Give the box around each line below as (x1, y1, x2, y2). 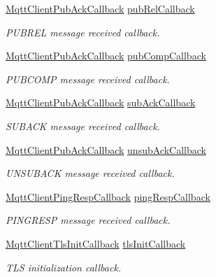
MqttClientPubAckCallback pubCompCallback (6, 48, 206, 63)
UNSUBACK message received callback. (6, 166, 175, 180)
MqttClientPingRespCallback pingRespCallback (6, 189, 210, 204)
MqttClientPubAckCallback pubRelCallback (6, 1, 195, 15)
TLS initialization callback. (6, 260, 122, 274)
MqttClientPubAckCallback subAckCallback (6, 95, 196, 110)
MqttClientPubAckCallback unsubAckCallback (6, 142, 206, 157)
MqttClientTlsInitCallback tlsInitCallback (6, 236, 186, 250)
